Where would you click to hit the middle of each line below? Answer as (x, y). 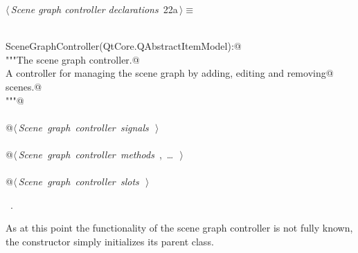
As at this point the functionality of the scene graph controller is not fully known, (179, 228)
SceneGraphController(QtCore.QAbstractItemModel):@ (124, 46)
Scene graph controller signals (83, 127)
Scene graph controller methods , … (96, 154)
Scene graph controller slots (79, 181)
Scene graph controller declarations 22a (94, 9)
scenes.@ (24, 86)
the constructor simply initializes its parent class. (110, 241)
